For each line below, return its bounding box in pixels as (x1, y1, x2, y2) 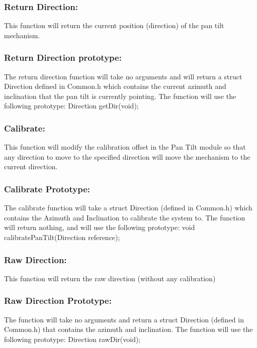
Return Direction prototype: (4, 51, 122, 64)
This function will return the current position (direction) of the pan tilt (4, 20, 224, 31)
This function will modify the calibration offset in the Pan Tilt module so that (4, 142, 246, 152)
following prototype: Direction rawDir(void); (4, 333, 141, 344)
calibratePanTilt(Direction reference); (4, 232, 120, 242)
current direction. (4, 161, 58, 172)
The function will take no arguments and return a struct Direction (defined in (4, 314, 244, 324)
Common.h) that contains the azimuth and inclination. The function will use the (4, 324, 253, 334)
